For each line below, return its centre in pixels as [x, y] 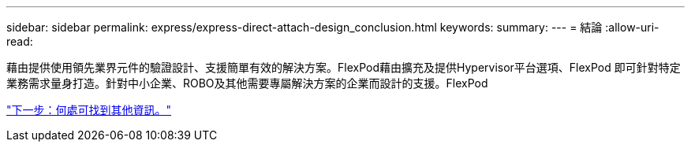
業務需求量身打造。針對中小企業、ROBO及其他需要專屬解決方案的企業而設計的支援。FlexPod [247, 83]
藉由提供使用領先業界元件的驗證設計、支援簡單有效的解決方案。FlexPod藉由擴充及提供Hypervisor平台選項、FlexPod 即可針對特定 [344, 67]
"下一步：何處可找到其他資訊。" [89, 110]
